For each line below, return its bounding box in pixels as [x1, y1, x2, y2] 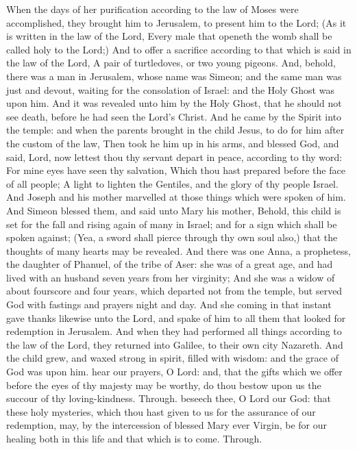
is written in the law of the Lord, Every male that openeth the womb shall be [6, 29, 332, 43]
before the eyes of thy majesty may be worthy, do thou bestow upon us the [6, 377, 321, 392]
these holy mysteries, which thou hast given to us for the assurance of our [6, 404, 316, 418]
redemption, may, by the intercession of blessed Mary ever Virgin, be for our [6, 418, 328, 432]
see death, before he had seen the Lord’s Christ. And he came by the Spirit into [6, 109, 342, 123]
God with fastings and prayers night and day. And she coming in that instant [6, 297, 332, 312]
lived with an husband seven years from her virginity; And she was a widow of [6, 270, 335, 284]
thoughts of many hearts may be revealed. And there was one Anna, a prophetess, [6, 243, 351, 258]
